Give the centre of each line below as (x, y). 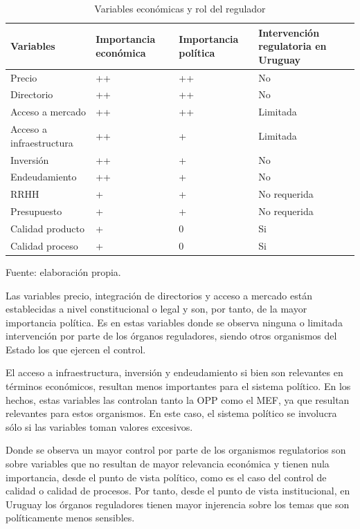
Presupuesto (36, 211)
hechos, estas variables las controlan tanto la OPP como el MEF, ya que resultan (178, 399)
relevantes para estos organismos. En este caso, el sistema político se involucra (171, 413)
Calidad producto (48, 228)
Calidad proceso (44, 245)
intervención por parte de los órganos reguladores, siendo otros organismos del (171, 336)
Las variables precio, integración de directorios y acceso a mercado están (159, 295)
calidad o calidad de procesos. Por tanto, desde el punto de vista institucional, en (178, 491)
